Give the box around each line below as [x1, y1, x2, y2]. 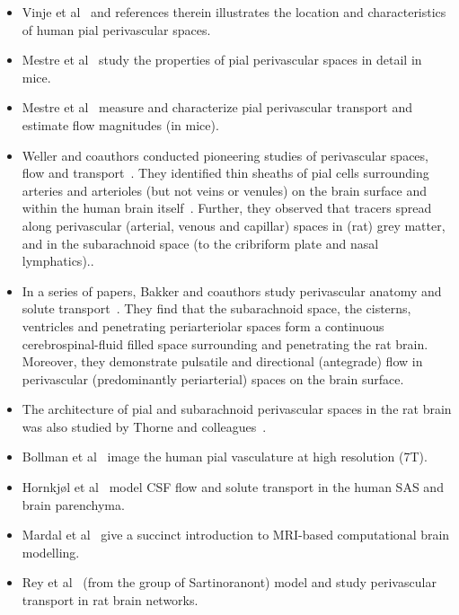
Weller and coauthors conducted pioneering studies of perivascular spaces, [22, 145, 428, 164]
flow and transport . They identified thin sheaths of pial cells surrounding [22, 163, 429, 182]
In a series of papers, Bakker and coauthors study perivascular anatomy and [22, 281, 442, 300]
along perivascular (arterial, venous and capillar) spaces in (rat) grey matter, [22, 215, 446, 234]
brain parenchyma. [22, 495, 125, 514]
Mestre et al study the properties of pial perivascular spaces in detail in [22, 50, 422, 69]
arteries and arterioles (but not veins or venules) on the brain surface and [22, 180, 428, 199]
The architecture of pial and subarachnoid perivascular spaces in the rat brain [22, 400, 452, 418]
